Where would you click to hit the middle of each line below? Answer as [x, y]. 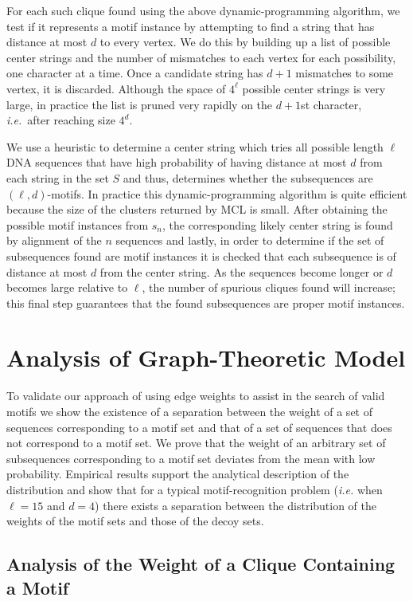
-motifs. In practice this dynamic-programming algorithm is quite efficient [227, 193]
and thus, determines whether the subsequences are [248, 177]
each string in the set [58, 177]
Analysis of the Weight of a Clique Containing [201, 564]
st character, [331, 104]
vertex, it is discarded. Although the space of [116, 88]
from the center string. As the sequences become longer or [242, 271]
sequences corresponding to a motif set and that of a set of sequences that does [199, 427]
